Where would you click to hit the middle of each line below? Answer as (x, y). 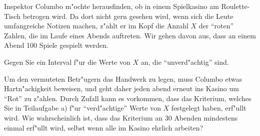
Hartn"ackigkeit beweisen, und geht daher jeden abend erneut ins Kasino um (121, 88)
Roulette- (235, 6)
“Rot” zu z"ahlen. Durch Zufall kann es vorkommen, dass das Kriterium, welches (128, 98)
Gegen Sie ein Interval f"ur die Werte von (67, 62)
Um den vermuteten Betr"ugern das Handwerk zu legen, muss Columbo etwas (123, 78)
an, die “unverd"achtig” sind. (185, 62)
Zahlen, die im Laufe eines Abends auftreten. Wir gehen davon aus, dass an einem (130, 35)
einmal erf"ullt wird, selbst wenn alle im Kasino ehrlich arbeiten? (104, 127)
